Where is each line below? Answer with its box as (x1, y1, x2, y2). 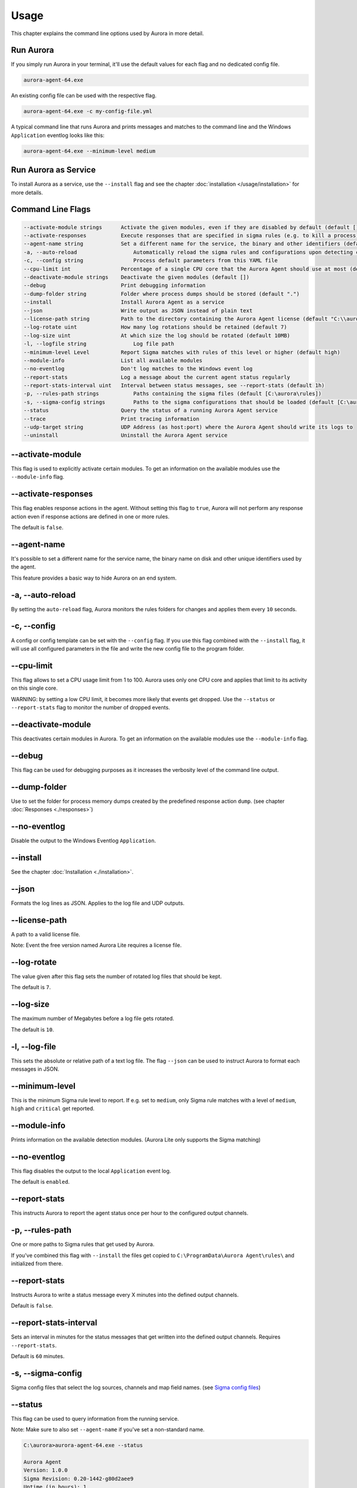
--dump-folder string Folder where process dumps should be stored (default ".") (23, 290, 300, 297)
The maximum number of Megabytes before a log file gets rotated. (11, 1015, 175, 1022)
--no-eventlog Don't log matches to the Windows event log (23, 365, 253, 372)
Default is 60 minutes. (11, 1353, 65, 1360)
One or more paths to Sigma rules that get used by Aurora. (11, 1241, 155, 1248)
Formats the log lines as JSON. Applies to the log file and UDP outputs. (11, 899, 184, 906)
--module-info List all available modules (23, 357, 203, 364)
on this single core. (11, 684, 58, 692)
